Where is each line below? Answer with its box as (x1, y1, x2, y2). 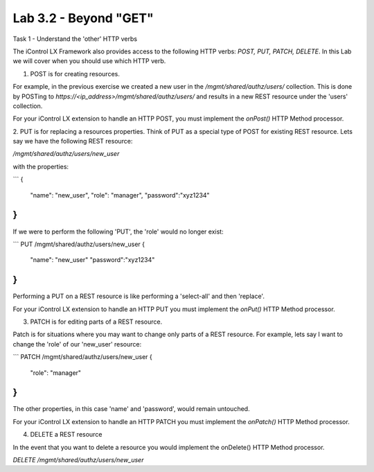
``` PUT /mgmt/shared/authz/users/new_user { (12, 240, 145, 248)
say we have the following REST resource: (12, 137, 133, 146)
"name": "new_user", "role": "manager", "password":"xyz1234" (30, 191, 211, 199)
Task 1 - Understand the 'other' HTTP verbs (12, 35, 138, 43)
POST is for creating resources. (30, 69, 121, 78)
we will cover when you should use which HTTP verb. (12, 57, 166, 65)
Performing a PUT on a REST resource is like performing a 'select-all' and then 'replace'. (12, 292, 265, 301)
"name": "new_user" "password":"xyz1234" (30, 256, 155, 264)
